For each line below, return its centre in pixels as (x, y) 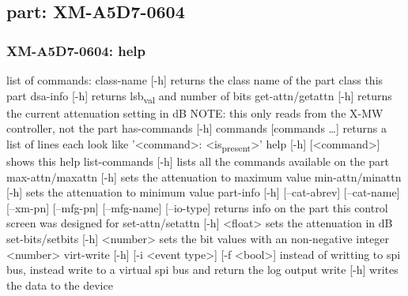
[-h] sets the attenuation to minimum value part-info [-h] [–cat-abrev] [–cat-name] (203, 192)
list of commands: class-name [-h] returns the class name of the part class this (195, 80)
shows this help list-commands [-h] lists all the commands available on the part (198, 161)
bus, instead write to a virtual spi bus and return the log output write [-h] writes (202, 270)
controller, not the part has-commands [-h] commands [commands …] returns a (196, 128)
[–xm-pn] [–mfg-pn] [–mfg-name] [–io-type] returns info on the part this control (197, 207)
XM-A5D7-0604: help (76, 50)
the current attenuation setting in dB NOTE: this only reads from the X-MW (195, 112)
